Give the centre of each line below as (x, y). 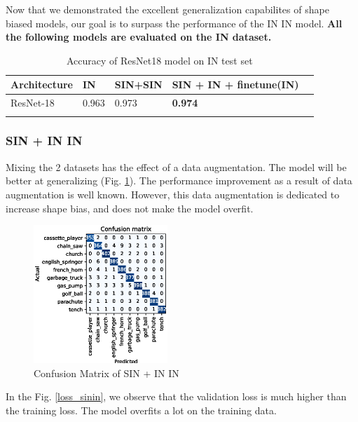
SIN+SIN (138, 84)
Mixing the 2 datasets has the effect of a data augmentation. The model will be (176, 166)
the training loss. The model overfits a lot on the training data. (141, 410)
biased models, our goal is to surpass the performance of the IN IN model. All (174, 23)
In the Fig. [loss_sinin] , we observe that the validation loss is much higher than (176, 396)
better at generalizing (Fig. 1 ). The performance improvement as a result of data (179, 181)
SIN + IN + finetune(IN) (235, 84)
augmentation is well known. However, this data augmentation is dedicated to (173, 194)
